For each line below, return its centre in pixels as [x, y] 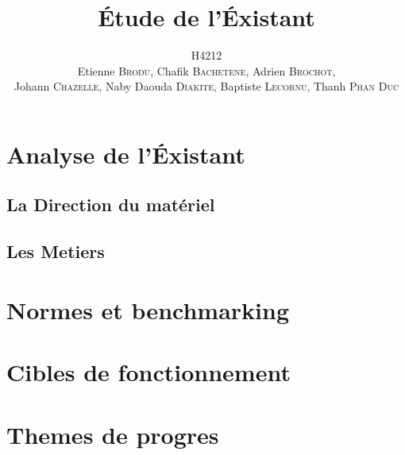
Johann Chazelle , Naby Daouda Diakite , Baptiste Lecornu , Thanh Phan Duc [206, 86]
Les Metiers [56, 251]
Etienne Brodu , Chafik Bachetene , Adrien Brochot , [206, 70]
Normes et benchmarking [148, 309]
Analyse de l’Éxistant [126, 154]
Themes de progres [113, 434]
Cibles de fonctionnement [148, 372]
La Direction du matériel [111, 204]
